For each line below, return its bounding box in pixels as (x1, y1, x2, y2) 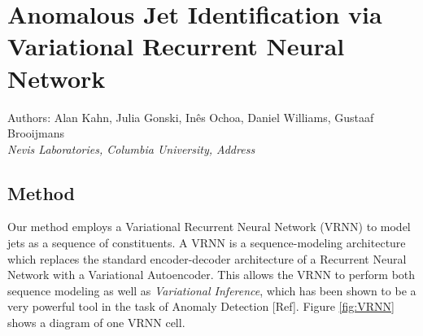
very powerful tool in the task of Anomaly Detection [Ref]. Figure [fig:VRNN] (7, 298, 395, 315)
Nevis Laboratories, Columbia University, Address (7, 140, 255, 157)
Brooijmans (7, 124, 64, 142)
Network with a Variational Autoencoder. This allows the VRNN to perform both (7, 266, 416, 283)
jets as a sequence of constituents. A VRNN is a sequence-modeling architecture (7, 234, 406, 251)
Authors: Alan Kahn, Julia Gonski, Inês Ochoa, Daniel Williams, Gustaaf (7, 108, 374, 125)
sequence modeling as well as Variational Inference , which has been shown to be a (7, 281, 416, 299)
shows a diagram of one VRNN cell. (7, 314, 185, 331)
